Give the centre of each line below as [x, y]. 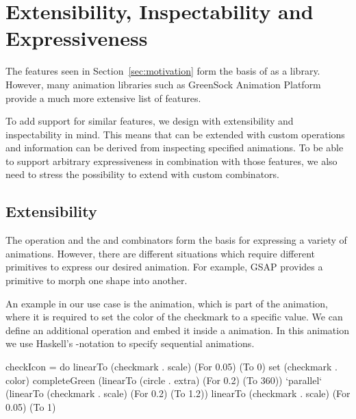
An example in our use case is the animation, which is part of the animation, [167, 303]
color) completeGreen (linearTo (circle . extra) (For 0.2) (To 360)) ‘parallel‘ [164, 380]
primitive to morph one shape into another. [97, 280]
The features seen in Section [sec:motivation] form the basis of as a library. [163, 71]
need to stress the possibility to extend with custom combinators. [142, 174]
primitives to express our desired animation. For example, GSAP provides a [164, 267]
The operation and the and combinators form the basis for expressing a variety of [176, 240]
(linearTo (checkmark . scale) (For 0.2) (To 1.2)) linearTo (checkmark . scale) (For [178, 393]
